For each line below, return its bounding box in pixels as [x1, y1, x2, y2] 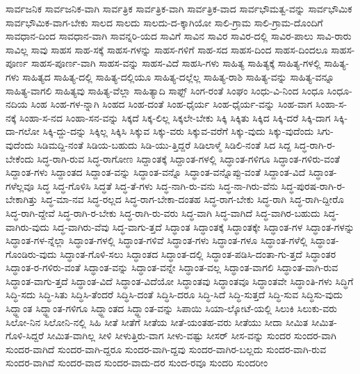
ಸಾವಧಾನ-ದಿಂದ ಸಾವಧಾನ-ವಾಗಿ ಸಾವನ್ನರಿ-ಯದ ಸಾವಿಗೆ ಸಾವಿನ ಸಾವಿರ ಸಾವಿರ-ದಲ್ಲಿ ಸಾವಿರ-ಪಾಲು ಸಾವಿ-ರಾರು [6, 29, 352, 43]
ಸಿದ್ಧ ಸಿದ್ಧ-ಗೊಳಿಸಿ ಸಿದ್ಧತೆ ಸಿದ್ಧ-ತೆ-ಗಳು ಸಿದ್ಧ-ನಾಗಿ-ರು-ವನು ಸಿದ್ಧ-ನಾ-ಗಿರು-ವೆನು [37, 178, 278, 193]
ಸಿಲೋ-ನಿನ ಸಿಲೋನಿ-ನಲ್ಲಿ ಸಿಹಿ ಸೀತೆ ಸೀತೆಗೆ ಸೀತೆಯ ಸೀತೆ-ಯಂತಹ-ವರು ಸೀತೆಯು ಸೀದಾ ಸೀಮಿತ [6, 314, 309, 329]
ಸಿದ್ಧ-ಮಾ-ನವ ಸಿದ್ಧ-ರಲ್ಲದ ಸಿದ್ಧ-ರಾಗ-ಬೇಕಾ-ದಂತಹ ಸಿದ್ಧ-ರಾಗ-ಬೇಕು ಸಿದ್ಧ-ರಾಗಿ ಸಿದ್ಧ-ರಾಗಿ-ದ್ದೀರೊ [40, 192, 345, 206]
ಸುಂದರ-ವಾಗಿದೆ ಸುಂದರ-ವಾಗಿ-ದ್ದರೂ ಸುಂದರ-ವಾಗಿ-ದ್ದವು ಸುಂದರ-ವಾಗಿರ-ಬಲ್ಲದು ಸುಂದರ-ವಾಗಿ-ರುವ [6, 341, 327, 356]
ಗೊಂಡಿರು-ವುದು [6, 246, 57, 261]
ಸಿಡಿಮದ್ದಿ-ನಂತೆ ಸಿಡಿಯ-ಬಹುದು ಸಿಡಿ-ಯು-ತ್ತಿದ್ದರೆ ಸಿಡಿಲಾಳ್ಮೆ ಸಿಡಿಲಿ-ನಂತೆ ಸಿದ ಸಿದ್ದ [37, 137, 291, 152]
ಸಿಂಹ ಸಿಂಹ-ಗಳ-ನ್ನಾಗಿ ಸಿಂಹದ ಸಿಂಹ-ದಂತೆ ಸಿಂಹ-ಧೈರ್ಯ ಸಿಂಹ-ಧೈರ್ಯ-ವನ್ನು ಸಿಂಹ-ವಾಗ [31, 97, 313, 111]
